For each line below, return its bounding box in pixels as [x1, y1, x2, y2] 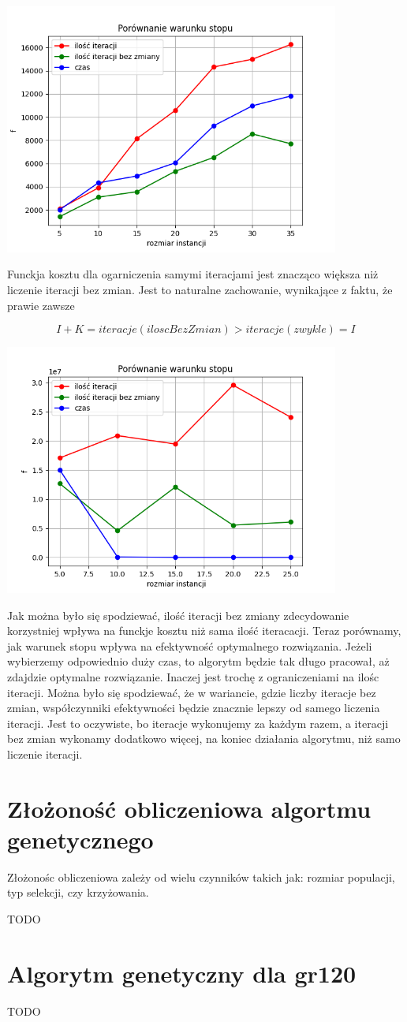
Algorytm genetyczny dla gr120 [7, 957, 357, 989]
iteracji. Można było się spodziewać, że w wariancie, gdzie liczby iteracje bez [7, 684, 376, 700]
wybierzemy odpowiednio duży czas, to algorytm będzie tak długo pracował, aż [7, 653, 390, 670]
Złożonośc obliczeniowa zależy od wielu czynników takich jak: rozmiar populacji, [7, 868, 395, 885]
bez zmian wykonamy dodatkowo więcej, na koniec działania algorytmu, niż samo [7, 730, 401, 747]
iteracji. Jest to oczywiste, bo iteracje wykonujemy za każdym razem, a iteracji [7, 714, 389, 731]
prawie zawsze [7, 297, 75, 313]
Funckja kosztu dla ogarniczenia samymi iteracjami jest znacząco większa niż [7, 266, 379, 282]
